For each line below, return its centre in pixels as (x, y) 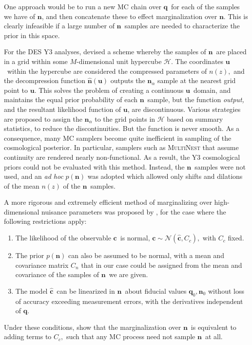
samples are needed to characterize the (182, 26)
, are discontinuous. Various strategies (184, 109)
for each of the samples (205, 6)
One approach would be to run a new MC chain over (83, 6)
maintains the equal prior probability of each (71, 99)
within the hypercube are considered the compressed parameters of (107, 71)
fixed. (236, 238)
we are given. (128, 274)
